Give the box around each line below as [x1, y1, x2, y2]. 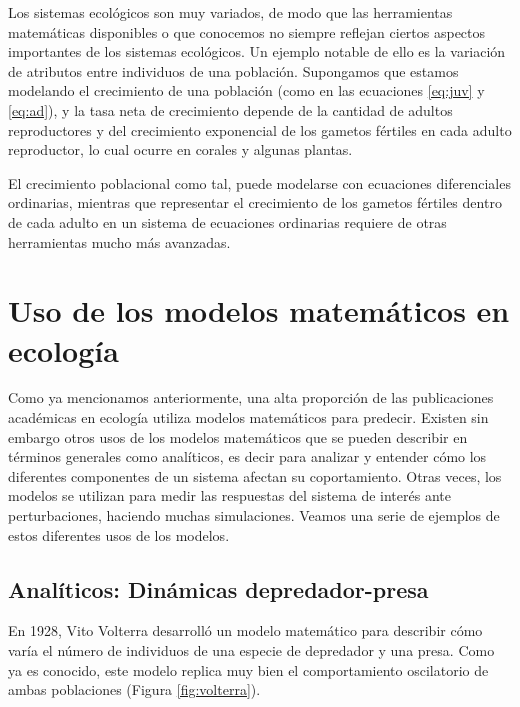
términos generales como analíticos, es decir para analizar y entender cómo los [8, 446, 487, 467]
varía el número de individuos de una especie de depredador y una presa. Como [8, 639, 495, 660]
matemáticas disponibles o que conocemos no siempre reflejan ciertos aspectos [8, 21, 486, 42]
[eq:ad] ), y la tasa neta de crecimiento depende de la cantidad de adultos [8, 99, 453, 120]
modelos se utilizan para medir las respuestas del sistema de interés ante [8, 485, 451, 506]
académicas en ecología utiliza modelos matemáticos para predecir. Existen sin [8, 407, 489, 428]
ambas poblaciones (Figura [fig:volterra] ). [8, 679, 261, 700]
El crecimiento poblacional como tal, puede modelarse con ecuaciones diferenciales [8, 172, 511, 193]
